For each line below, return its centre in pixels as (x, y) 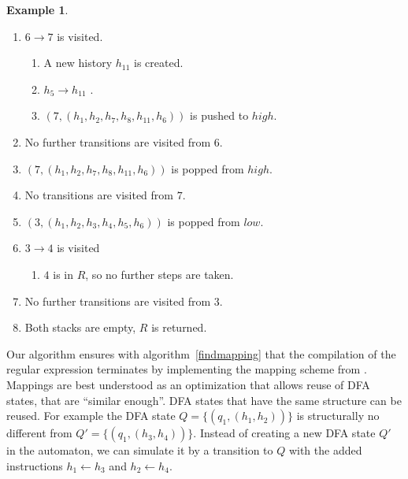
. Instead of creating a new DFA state (284, 433)
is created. (159, 63)
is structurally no (338, 416)
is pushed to (219, 115)
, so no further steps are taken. (159, 274)
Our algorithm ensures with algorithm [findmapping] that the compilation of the (201, 353)
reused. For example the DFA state (91, 416)
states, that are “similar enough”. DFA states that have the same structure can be (204, 400)
